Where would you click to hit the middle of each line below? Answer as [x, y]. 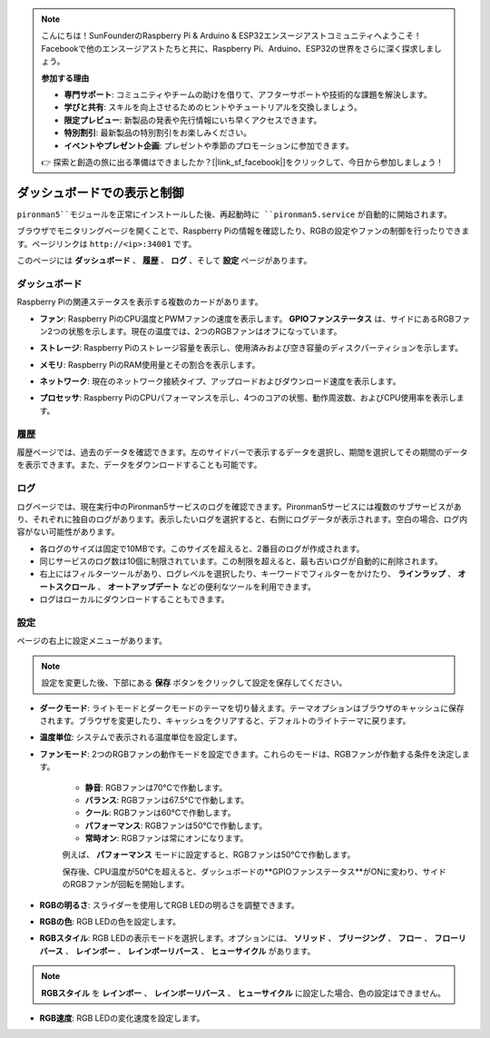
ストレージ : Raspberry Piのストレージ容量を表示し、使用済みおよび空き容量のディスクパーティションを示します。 [251, 348]
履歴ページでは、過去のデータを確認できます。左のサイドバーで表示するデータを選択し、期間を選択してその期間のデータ [242, 452]
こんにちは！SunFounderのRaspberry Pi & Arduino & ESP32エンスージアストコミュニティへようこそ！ [231, 35]
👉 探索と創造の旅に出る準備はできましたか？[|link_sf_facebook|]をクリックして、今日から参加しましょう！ [243, 162]
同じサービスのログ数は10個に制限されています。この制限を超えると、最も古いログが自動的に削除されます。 [241, 561]
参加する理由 [65, 78]
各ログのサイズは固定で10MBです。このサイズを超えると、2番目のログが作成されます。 [202, 549]
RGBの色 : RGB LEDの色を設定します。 [110, 922]
